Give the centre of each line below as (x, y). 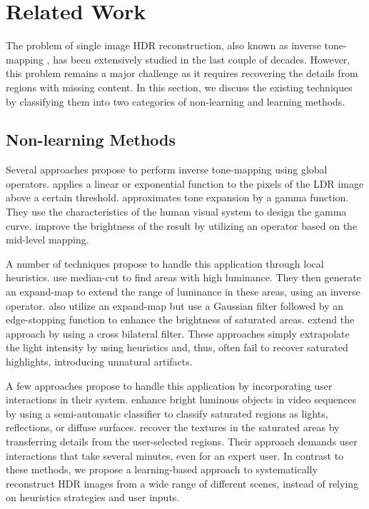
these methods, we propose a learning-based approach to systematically (162, 469)
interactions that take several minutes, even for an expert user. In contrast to (175, 455)
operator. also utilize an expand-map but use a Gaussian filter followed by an (175, 305)
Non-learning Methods (91, 140)
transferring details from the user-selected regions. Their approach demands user (182, 441)
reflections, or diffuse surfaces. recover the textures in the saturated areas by (173, 427)
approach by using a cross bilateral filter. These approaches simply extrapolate (178, 333)
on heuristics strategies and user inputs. (93, 497)
